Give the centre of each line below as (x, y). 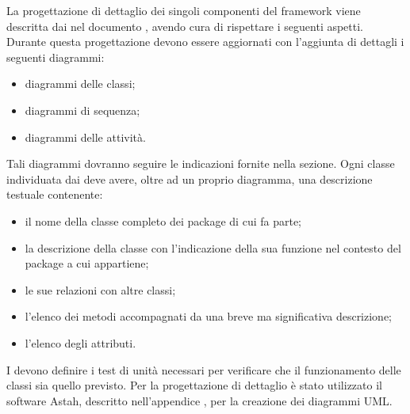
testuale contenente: (55, 194)
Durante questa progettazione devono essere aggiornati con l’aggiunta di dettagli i (205, 42)
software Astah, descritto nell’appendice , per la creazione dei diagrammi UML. (199, 400)
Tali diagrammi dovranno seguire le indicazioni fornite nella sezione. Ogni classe (201, 163)
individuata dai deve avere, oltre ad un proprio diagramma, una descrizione (190, 179)
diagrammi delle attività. (85, 137)
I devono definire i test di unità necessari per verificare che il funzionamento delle (204, 369)
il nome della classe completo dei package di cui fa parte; (163, 220)
